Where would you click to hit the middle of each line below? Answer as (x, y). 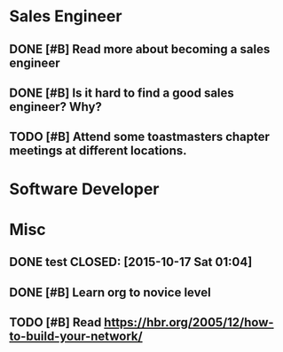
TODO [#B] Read (55, 322)
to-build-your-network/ (76, 336)
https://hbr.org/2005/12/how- (189, 322)
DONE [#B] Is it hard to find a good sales (122, 93)
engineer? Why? (55, 107)
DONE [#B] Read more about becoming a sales (140, 49)
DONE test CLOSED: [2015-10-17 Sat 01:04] (131, 262)
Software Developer (84, 189)
